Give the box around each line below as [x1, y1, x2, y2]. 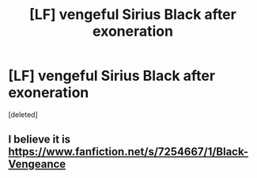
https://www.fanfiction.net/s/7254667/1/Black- [8, 145, 249, 159]
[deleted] [8, 109, 38, 119]
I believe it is [8, 133, 71, 146]
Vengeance [8, 157, 66, 171]
